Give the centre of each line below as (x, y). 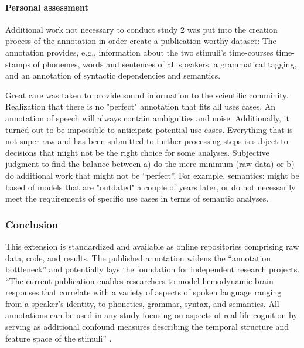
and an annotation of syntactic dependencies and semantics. (113, 75)
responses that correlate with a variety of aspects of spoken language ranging (144, 292)
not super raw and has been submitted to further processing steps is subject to (147, 141)
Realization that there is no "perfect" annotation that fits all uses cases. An (141, 106)
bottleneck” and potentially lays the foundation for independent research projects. (153, 269)
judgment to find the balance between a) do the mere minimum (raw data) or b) (150, 164)
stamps (18, 64)
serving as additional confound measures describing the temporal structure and (147, 327)
